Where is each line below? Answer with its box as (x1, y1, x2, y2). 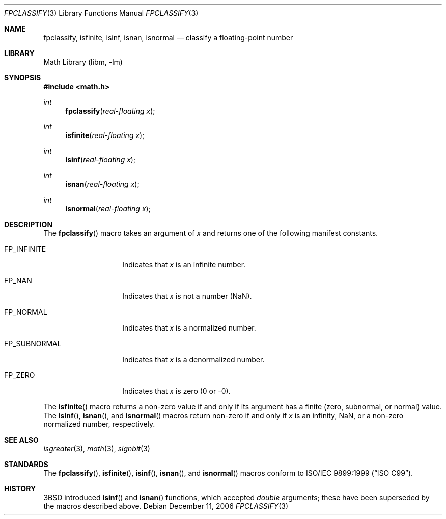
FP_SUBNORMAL (4, 339, 62, 348)
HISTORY (4, 484, 36, 493)
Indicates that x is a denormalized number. (122, 355, 265, 364)
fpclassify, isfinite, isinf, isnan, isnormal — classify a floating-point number (43, 33, 293, 42)
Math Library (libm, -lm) (43, 58, 123, 66)
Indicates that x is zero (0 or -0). (122, 387, 231, 395)
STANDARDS (4, 460, 48, 469)
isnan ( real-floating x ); (65, 180, 140, 188)
